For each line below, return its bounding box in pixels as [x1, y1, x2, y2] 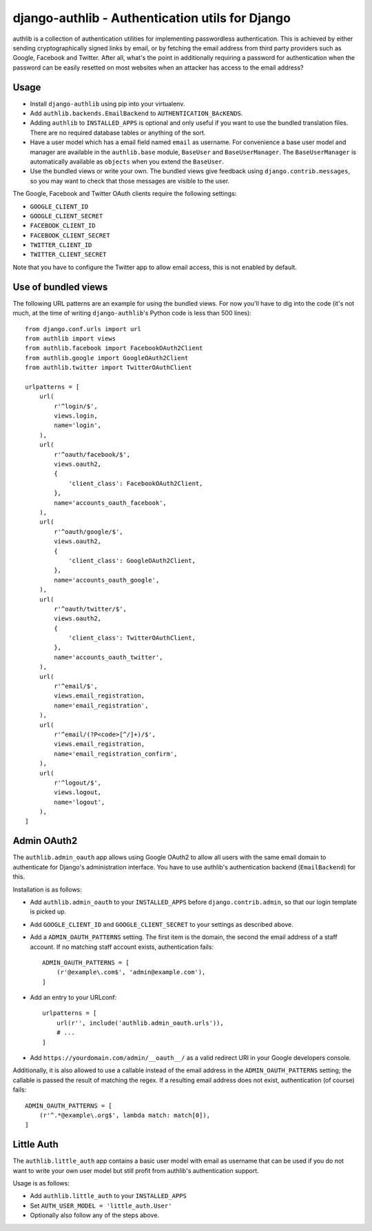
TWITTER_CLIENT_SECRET [30, 250, 107, 259]
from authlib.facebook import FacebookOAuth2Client [25, 344, 203, 352]
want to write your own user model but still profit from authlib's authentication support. [12, 1166, 260, 1174]
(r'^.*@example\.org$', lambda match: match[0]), [39, 1111, 210, 1119]
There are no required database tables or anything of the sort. [30, 128, 206, 137]
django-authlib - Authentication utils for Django [12, 10, 291, 26]
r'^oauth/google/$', [54, 528, 123, 535]
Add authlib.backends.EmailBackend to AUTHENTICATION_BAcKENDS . [30, 109, 243, 117]
